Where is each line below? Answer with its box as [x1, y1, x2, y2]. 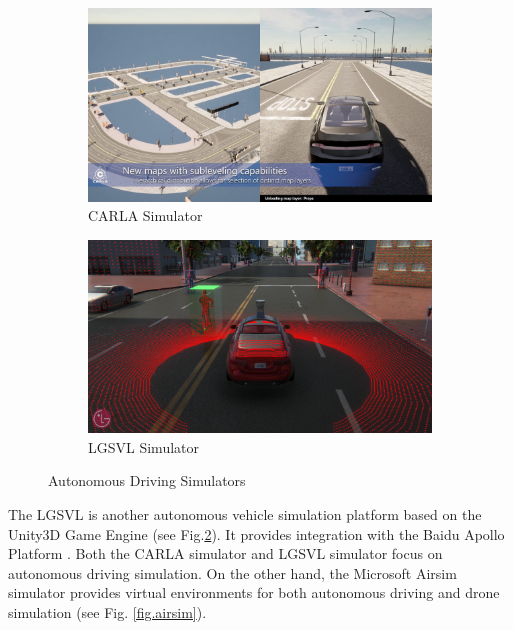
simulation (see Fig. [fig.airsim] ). [8, 601, 207, 622]
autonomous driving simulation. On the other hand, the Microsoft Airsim [8, 562, 457, 583]
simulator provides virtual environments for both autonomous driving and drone [8, 582, 500, 603]
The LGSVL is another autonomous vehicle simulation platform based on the [8, 503, 482, 524]
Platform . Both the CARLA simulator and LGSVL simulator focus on [8, 543, 443, 564]
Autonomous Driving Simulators [48, 470, 246, 491]
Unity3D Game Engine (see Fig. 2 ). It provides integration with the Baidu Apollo [8, 523, 505, 544]
